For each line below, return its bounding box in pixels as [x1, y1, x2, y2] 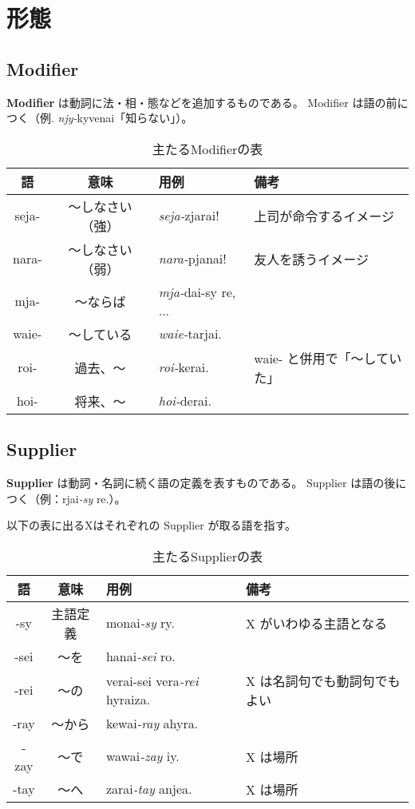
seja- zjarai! [158, 206, 219, 225]
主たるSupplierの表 [152, 546, 263, 565]
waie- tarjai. [158, 324, 222, 343]
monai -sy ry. [105, 613, 175, 633]
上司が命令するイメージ [254, 206, 394, 225]
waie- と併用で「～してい [254, 348, 402, 367]
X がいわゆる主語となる [246, 613, 387, 633]
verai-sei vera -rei [105, 671, 199, 690]
